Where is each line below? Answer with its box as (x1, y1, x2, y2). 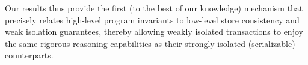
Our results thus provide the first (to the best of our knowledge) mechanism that (5, 2, 303, 14)
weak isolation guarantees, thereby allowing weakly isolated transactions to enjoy (5, 25, 303, 38)
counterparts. (5, 49, 54, 61)
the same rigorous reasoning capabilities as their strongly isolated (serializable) (5, 37, 295, 49)
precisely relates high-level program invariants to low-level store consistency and (5, 13, 300, 26)
